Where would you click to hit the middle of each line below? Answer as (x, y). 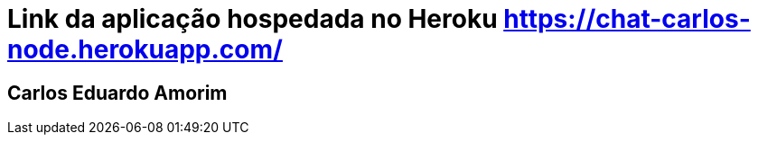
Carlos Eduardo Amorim (117, 93)
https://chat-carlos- (627, 19)
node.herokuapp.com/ (145, 49)
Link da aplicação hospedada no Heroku (253, 19)
